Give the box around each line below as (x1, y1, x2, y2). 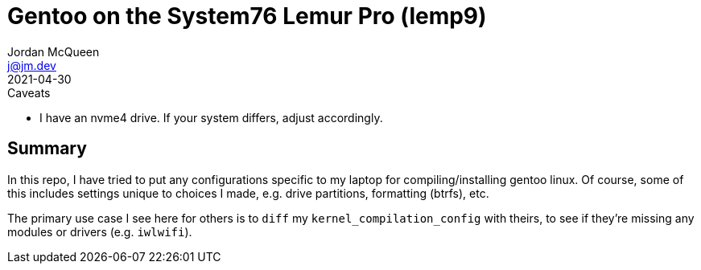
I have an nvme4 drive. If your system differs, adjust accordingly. (39, 110, 383, 125)
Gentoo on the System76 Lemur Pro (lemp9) (7, 2, 487, 30)
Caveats (7, 85, 51, 100)
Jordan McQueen (7, 44, 100, 59)
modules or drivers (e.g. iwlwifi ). (7, 224, 192, 239)
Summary (7, 138, 87, 159)
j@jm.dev (7, 58, 56, 72)
